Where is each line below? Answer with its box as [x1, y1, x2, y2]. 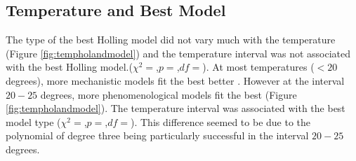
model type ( [6, 114, 61, 129]
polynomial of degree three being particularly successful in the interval [6, 128, 309, 143]
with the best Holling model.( [6, 59, 133, 74]
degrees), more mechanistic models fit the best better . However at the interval [6, 73, 345, 87]
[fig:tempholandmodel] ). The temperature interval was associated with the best [6, 101, 345, 115]
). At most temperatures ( [202, 59, 315, 74]
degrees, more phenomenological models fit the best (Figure [40, 87, 297, 101]
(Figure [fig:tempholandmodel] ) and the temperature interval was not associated [6, 45, 351, 60]
